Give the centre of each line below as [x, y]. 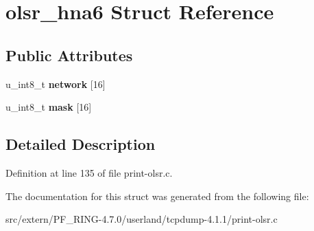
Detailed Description [81, 144]
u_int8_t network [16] [56, 84]
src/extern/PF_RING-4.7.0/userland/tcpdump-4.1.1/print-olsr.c [142, 219]
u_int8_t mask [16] [49, 107]
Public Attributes [69, 55]
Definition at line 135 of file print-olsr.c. [89, 172]
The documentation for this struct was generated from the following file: [157, 196]
